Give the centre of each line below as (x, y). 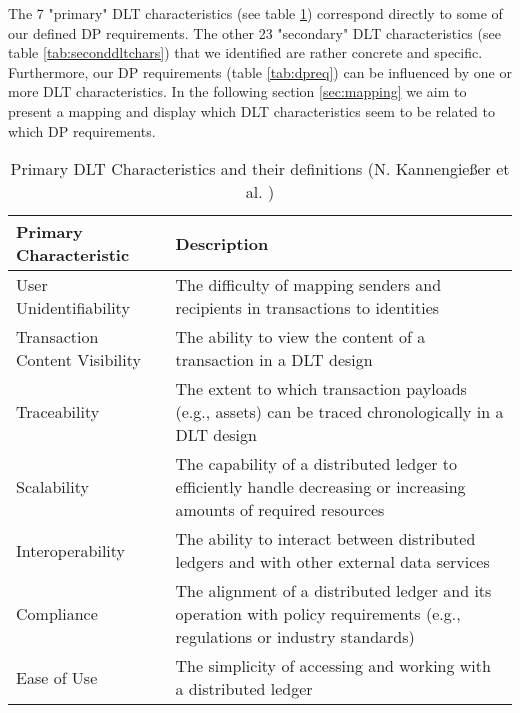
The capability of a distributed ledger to (316, 464)
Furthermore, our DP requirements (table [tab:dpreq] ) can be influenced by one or (260, 71)
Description (222, 243)
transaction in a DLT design (274, 360)
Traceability (58, 412)
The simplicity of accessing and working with (333, 666)
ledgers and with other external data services (332, 562)
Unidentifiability (73, 308)
